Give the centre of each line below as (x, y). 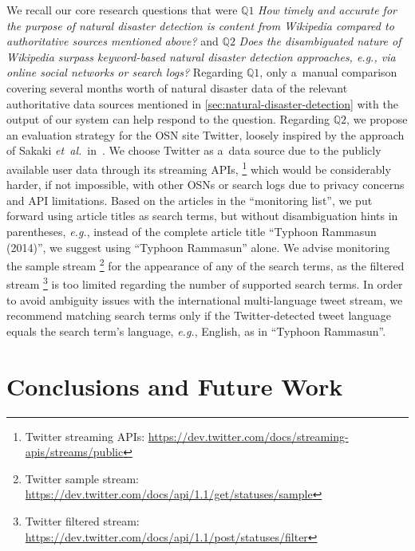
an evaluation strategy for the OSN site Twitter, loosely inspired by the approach (206, 134)
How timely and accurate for (327, 10)
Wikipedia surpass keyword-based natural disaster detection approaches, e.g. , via (201, 56)
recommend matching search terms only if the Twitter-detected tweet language (199, 315)
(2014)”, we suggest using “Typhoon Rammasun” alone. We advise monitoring (198, 247)
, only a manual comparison (328, 72)
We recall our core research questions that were (122, 10)
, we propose (377, 119)
